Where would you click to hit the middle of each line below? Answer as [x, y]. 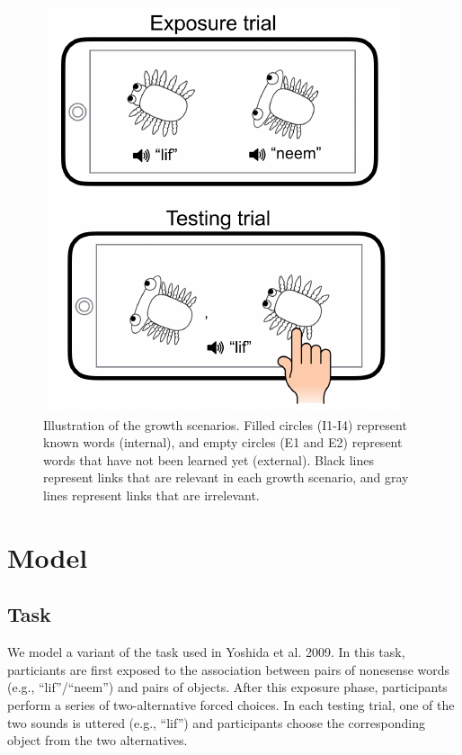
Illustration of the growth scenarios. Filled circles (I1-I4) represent [225, 424]
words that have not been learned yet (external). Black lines [209, 459]
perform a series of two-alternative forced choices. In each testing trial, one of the [231, 704]
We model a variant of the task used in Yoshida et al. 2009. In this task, [206, 652]
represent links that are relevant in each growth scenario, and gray [226, 477]
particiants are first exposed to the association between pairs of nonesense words [229, 669]
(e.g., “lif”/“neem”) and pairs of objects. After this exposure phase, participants [227, 687]
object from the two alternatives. [98, 740]
